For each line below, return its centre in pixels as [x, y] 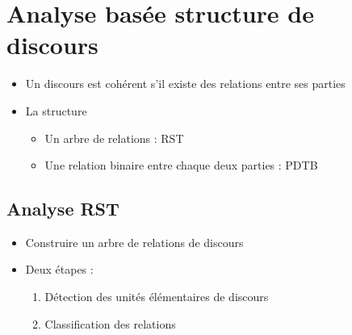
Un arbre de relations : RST [114, 138]
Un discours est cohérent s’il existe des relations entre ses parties [185, 84]
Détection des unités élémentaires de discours [157, 297]
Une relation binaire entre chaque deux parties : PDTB [181, 165]
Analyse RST [63, 209]
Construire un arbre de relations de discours [134, 242]
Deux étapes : [59, 269]
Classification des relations [110, 323]
